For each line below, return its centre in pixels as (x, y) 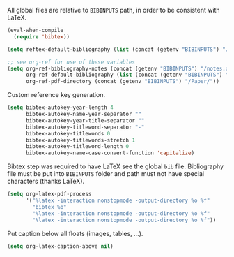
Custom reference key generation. (56, 95)
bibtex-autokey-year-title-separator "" (85, 120)
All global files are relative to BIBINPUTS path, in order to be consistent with (114, 10)
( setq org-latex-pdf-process (49, 194)
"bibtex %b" (50, 207)
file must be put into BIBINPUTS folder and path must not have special (106, 174)
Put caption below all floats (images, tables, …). (75, 233)
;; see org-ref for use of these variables (71, 62)
